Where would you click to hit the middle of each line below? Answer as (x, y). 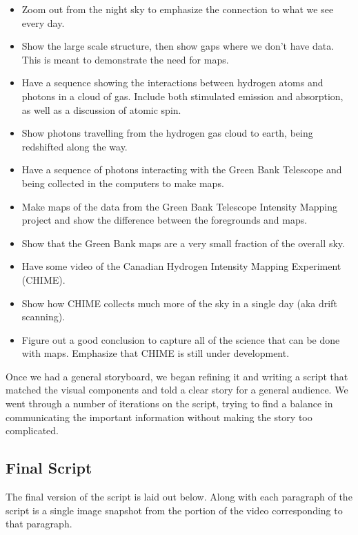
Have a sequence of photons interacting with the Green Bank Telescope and (182, 169)
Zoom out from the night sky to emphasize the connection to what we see (178, 9)
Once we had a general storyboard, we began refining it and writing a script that (177, 376)
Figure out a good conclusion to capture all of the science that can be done (181, 339)
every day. (43, 22)
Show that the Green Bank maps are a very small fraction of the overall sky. (183, 243)
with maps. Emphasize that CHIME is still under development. (156, 353)
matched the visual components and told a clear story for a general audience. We (177, 390)
